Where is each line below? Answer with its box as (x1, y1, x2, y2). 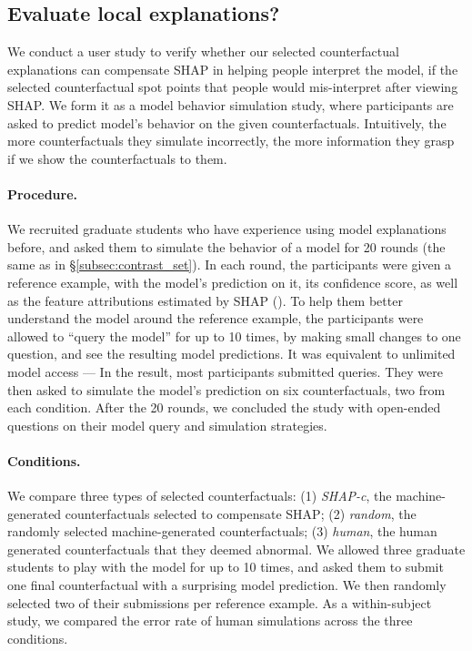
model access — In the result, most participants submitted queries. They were (7, 361, 443, 381)
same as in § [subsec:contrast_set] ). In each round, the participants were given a (7, 255, 452, 274)
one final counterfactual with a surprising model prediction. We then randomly (7, 575, 447, 595)
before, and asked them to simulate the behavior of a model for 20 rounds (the (7, 237, 446, 256)
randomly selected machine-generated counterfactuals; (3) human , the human (7, 522, 437, 541)
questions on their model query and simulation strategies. (7, 415, 327, 434)
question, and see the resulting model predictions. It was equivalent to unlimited (7, 344, 456, 363)
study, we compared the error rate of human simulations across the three (7, 611, 413, 630)
